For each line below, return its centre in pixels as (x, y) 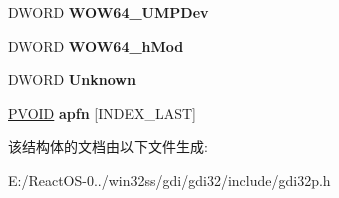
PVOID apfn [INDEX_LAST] (102, 112)
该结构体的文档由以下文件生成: (108, 146)
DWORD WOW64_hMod (96, 45)
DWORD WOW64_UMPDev (108, 12)
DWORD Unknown (72, 79)
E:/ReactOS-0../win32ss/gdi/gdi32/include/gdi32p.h (169, 179)
